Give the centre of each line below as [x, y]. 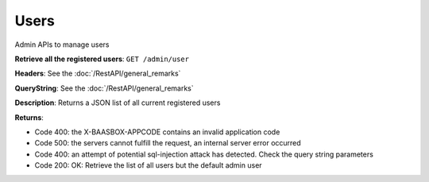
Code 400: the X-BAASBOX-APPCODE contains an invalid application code [157, 132]
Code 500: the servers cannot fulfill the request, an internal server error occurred [168, 143]
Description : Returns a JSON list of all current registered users [118, 103]
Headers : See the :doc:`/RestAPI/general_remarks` [98, 74]
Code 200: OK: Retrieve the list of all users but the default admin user [148, 165]
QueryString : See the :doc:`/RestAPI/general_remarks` [104, 88]
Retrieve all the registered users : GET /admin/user [102, 59]
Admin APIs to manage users [62, 45]
